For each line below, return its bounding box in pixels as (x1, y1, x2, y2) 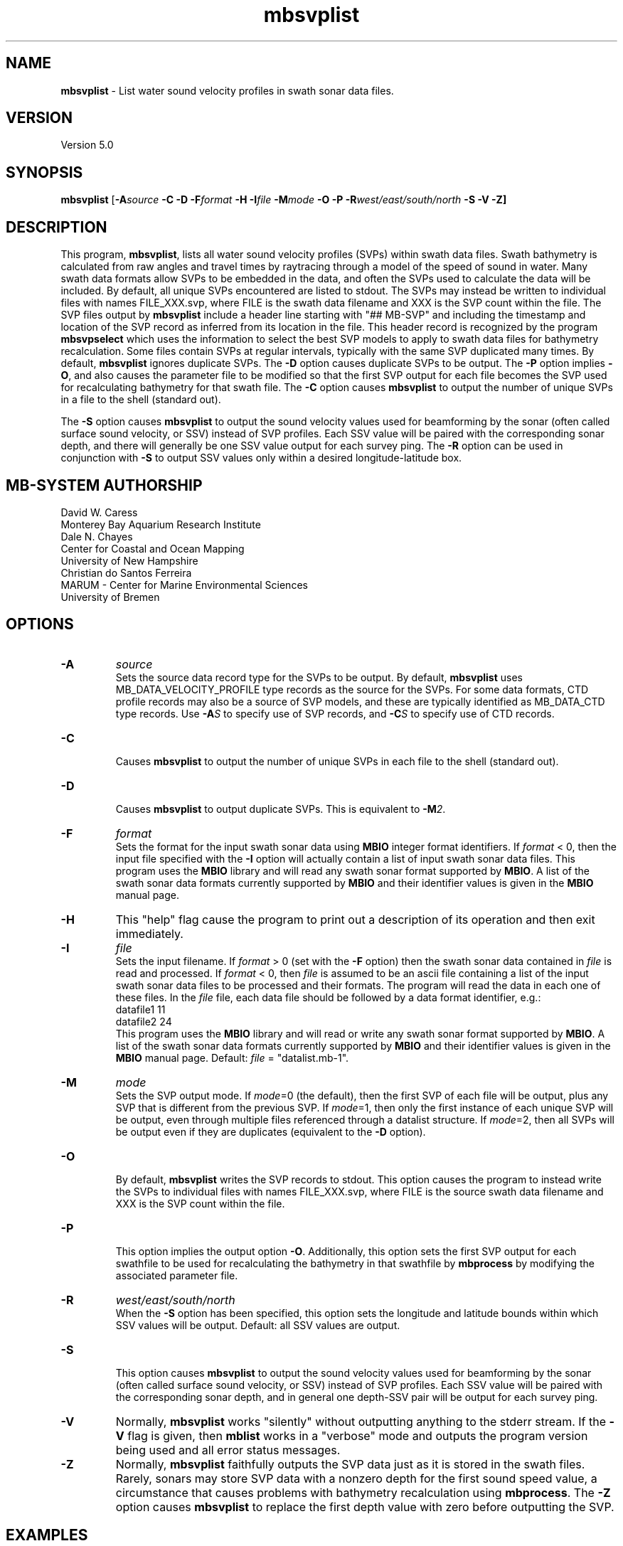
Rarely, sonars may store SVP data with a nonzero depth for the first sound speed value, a (115, 1471, 597, 1486)
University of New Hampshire (60, 554, 198, 567)
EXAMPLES (6, 1526, 88, 1545)
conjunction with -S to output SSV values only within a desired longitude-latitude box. (60, 452, 462, 464)
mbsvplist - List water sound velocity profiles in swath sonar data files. (60, 84, 394, 97)
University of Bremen (60, 590, 160, 603)
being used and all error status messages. (115, 1442, 341, 1457)
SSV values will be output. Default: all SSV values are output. (115, 1318, 400, 1331)
